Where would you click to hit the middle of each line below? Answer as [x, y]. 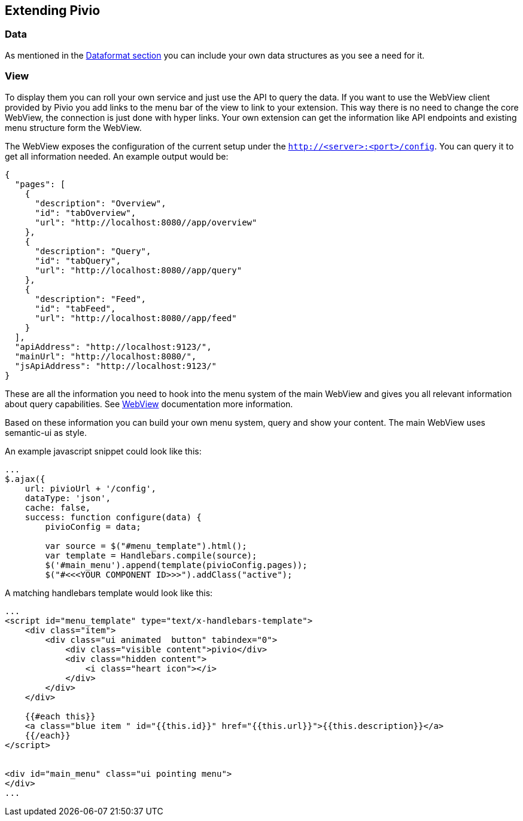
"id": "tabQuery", [78, 260]
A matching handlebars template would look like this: [109, 593]
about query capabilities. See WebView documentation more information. [149, 404]
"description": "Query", [93, 251]
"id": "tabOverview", [86, 213]
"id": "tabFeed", [75, 308]
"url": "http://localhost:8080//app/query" [139, 270]
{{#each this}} [60, 716]
